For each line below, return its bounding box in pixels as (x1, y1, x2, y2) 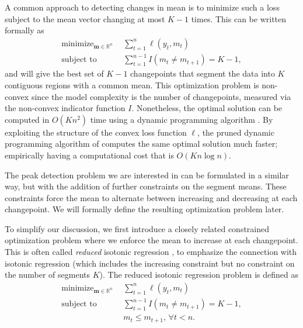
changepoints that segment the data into (130, 67, 275, 80)
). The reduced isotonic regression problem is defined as (99, 268, 298, 281)
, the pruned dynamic (197, 126, 274, 138)
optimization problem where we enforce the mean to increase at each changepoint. (5, 234, 298, 246)
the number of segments (5, 268, 90, 281)
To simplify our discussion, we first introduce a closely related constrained (5, 222, 270, 234)
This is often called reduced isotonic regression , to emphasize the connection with (5, 246, 297, 258)
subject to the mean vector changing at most (5, 12, 165, 25)
